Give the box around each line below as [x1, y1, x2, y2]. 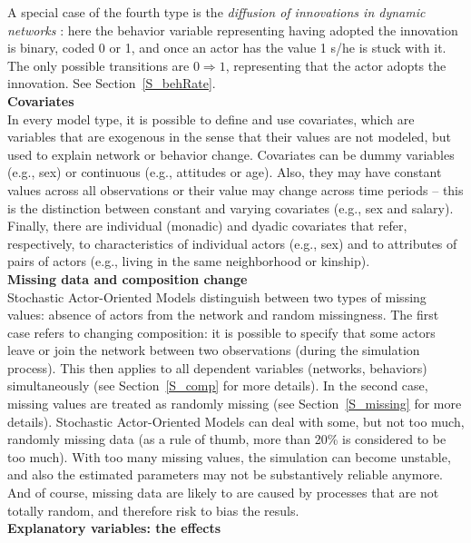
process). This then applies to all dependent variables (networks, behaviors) [7, 358, 427, 377]
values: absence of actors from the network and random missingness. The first [7, 305, 439, 324]
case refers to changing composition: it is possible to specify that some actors [7, 322, 436, 341]
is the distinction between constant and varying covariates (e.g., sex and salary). [7, 198, 454, 217]
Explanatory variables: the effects [7, 518, 221, 538]
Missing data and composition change [7, 269, 248, 288]
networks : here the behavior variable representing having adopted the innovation [7, 20, 458, 39]
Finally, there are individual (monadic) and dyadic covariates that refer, [7, 216, 407, 235]
